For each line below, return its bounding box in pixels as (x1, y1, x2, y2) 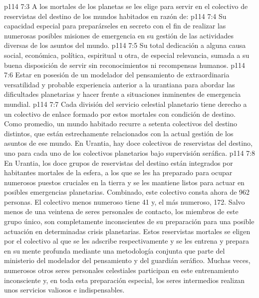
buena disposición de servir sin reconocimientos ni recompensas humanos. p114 (4, 59, 245, 70)
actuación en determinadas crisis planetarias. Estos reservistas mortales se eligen (4, 226, 251, 236)
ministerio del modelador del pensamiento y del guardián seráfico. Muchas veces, (4, 255, 251, 266)
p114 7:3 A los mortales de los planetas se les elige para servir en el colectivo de (4, 1, 248, 11)
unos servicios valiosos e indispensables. (4, 285, 125, 295)
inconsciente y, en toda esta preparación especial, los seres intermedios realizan (4, 275, 245, 285)
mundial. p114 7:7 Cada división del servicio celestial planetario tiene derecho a (4, 98, 247, 109)
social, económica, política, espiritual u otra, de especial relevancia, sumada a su (4, 49, 250, 60)
